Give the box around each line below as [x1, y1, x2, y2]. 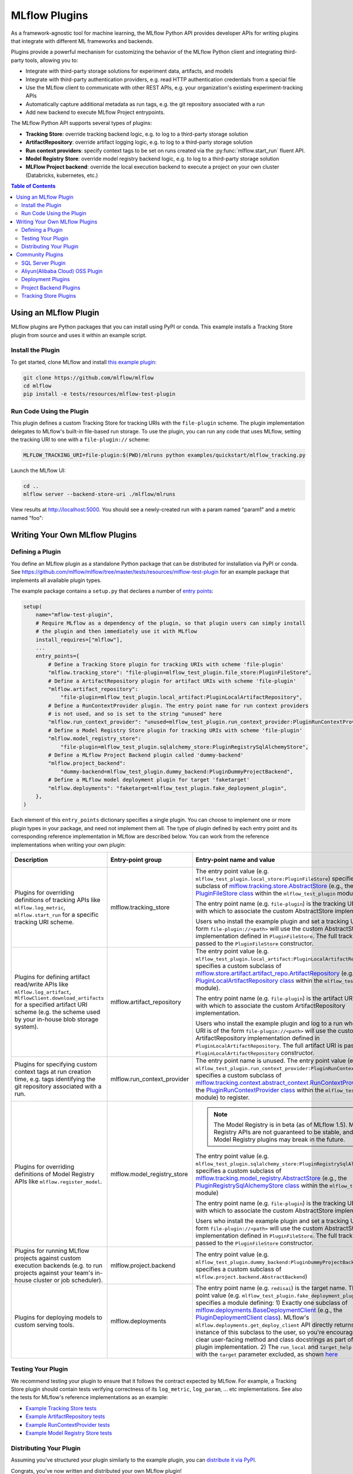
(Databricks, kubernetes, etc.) [25, 172, 98, 179]
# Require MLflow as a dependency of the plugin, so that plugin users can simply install [35, 620, 306, 626]
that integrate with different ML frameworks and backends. [11, 37, 154, 44]
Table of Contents [11, 183, 56, 190]
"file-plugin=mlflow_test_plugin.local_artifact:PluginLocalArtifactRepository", [60, 694, 303, 701]
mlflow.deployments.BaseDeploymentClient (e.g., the [195, 1306, 342, 1314]
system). [14, 1023, 39, 1031]
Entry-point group [110, 856, 162, 864]
